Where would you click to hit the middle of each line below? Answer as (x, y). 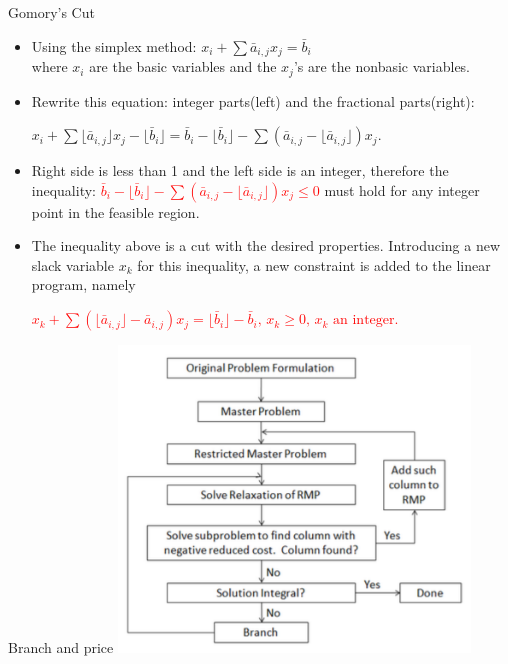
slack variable (72, 264)
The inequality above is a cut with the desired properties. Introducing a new (266, 245)
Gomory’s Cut (51, 12)
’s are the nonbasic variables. (381, 66)
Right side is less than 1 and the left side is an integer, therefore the (240, 170)
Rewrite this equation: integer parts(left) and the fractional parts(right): (253, 100)
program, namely (83, 284)
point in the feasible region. (115, 211)
